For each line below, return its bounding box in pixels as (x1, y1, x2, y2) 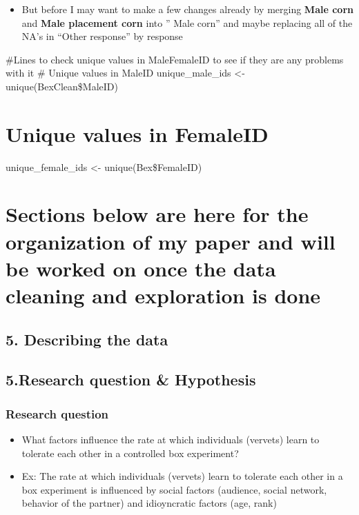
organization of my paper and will (6, 227, 336, 255)
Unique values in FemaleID (6, 119, 269, 148)
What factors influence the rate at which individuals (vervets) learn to (21, 432, 320, 446)
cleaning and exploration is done (6, 281, 321, 310)
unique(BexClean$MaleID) (6, 79, 118, 93)
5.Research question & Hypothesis (6, 369, 256, 390)
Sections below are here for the (6, 200, 309, 228)
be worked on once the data (6, 254, 276, 282)
